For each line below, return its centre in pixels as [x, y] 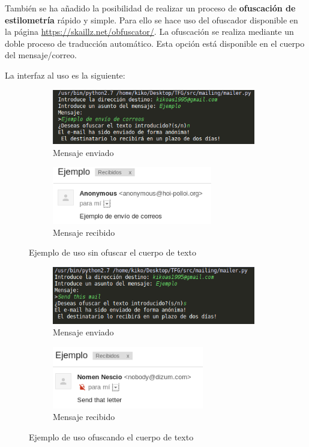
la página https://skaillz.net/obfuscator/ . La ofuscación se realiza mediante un [149, 31]
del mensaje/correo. [41, 55]
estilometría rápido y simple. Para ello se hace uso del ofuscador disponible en [151, 19]
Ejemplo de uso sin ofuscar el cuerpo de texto [112, 252]
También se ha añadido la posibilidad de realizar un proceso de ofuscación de [150, 8]
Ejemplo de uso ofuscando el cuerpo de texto [111, 437]
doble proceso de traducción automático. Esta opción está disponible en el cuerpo [155, 43]
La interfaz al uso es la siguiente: [65, 75]
